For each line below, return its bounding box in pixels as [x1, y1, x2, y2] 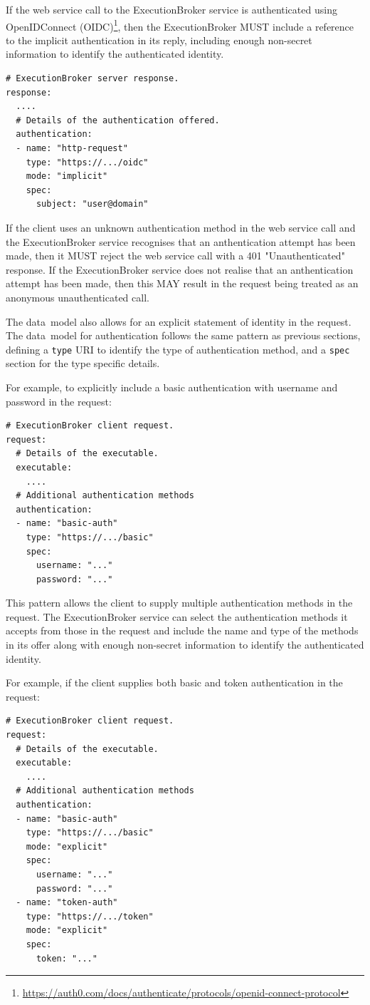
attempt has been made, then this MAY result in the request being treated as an [6, 276, 359, 291]
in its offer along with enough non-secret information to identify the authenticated [6, 637, 364, 652]
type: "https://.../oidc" [26, 157, 149, 167]
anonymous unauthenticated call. [6, 289, 149, 304]
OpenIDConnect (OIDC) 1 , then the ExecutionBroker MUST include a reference [6, 16, 354, 33]
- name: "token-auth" [16, 897, 118, 908]
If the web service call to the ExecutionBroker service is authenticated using [6, 2, 337, 16]
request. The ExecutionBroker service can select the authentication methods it [6, 609, 348, 624]
